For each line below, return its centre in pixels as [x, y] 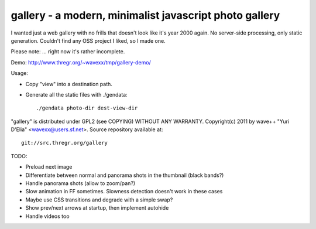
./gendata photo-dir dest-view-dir [87, 108]
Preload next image [49, 167]
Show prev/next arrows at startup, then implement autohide [97, 208]
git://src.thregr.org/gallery [65, 143]
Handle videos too [47, 216]
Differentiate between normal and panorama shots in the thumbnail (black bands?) [125, 175]
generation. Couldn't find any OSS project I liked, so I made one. [88, 40]
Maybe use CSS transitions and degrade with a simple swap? [99, 200]
